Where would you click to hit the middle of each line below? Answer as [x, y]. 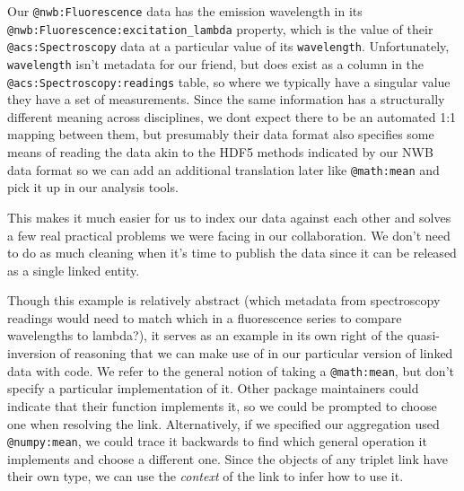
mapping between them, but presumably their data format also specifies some [221, 134]
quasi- [423, 335]
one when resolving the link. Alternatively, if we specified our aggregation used [223, 423]
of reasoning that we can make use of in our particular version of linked [256, 353]
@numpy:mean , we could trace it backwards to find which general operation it [217, 441]
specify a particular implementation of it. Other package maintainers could [213, 388]
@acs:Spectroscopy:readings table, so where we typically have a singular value [229, 81]
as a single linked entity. [74, 270]
